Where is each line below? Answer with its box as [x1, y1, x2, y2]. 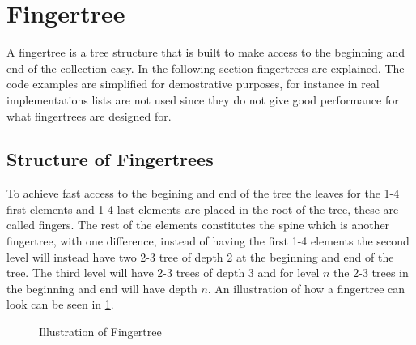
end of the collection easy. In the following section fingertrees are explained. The [6, 59, 405, 76]
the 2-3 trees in [333, 264, 409, 281]
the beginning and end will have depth [6, 279, 197, 296]
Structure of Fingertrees [6, 147, 214, 172]
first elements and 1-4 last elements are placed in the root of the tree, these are [6, 200, 399, 217]
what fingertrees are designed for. [6, 107, 172, 124]
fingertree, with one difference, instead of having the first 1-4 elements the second [6, 232, 410, 249]
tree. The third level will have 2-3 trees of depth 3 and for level [6, 264, 320, 281]
